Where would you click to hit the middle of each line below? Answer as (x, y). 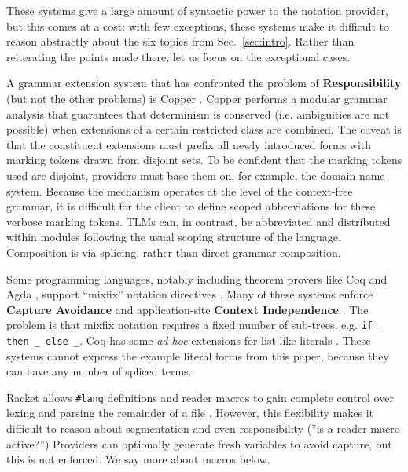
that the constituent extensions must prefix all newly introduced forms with (189, 144)
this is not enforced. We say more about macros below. (138, 459)
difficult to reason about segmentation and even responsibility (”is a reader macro (203, 428)
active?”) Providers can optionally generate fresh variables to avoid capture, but (199, 443)
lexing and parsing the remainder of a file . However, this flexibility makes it (190, 413)
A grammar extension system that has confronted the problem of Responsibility (204, 83)
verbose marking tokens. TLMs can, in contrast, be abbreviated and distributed (198, 221)
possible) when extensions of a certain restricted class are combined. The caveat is (204, 129)
